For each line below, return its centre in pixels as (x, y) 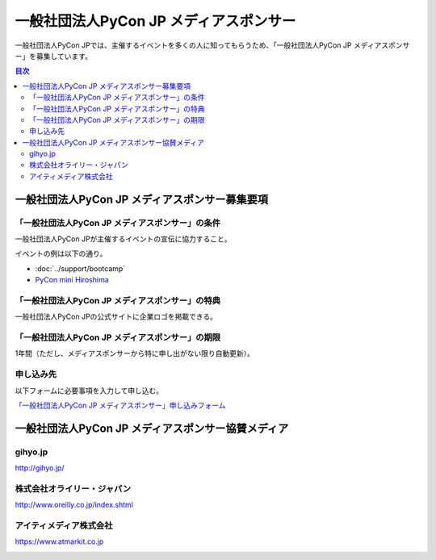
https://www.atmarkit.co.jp (59, 541)
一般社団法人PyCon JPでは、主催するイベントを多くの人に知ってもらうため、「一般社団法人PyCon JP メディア (198, 45)
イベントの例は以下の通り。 (61, 253)
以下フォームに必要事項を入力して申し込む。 (89, 391)
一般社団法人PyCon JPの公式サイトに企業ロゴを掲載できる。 (116, 317)
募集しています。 (64, 56)
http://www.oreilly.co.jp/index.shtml (74, 505)
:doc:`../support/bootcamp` (80, 268)
